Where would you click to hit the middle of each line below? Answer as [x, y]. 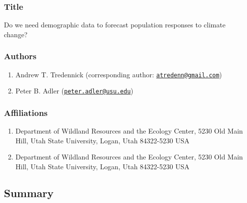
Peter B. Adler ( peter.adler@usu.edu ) [74, 91]
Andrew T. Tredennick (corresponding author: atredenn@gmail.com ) [119, 74]
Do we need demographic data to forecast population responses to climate [115, 25]
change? [16, 34]
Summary [29, 192]
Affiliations [26, 112]
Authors [20, 56]
